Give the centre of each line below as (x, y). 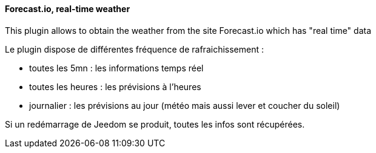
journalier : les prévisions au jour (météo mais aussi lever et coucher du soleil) (185, 105)
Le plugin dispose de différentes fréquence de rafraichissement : (134, 49)
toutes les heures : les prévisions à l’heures (115, 86)
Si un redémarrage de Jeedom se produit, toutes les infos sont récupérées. (155, 124)
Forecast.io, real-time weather (68, 9)
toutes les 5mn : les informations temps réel (116, 68)
